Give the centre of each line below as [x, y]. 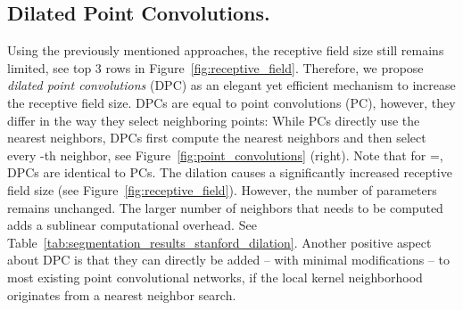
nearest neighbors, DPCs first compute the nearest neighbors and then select [217, 138]
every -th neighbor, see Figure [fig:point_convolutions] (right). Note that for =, [225, 155]
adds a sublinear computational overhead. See [132, 225]
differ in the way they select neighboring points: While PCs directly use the [214, 120]
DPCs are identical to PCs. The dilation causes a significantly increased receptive [230, 172]
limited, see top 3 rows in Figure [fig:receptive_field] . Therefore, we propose [215, 67]
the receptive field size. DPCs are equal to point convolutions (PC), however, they [231, 102]
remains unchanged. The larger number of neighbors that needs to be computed [225, 207]
